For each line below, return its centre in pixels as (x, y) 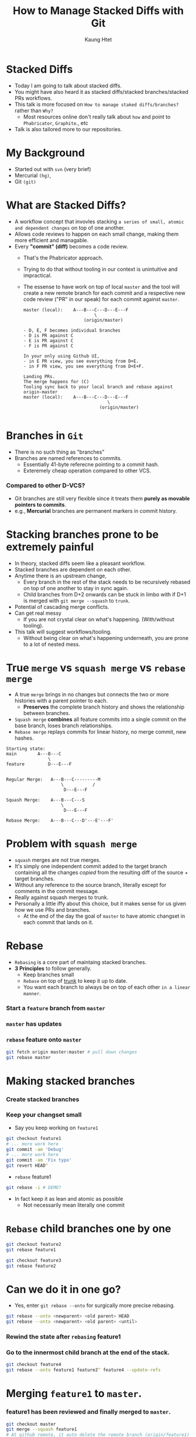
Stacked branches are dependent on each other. (73, 569)
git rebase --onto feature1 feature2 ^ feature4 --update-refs (83, 1370)
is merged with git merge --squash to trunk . (77, 600)
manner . (32, 993)
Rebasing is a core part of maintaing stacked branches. (80, 962)
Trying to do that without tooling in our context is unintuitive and (100, 269)
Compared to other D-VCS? (46, 486)
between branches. (47, 713)
